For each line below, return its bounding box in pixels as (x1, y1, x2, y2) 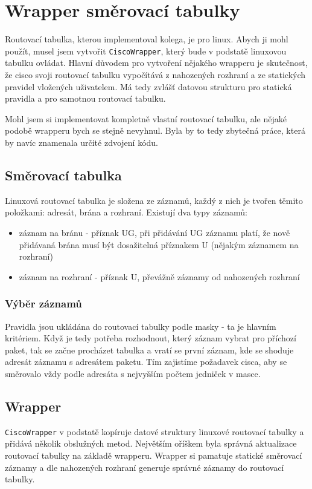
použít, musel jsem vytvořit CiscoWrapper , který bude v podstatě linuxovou (5, 44, 287, 57)
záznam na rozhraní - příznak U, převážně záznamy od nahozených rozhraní (19, 270, 300, 283)
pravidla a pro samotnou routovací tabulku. (5, 92, 166, 105)
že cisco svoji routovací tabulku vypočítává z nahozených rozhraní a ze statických (5, 68, 306, 80)
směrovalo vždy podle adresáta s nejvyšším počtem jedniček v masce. (5, 367, 261, 379)
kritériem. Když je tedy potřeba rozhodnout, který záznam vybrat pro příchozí (5, 332, 296, 344)
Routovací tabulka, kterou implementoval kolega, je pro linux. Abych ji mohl (5, 33, 288, 45)
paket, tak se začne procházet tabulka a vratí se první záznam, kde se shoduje (5, 343, 294, 356)
